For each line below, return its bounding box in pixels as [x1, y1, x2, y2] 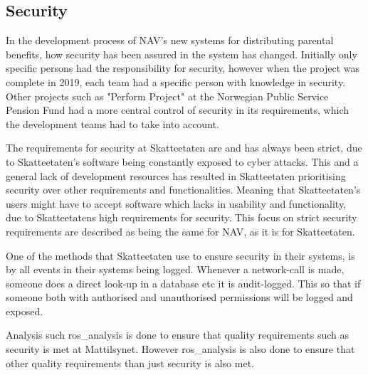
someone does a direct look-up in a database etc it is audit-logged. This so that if [6, 275, 361, 290]
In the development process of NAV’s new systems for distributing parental [6, 33, 334, 48]
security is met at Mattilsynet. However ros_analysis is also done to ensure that [6, 342, 355, 356]
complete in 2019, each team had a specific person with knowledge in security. [6, 74, 346, 89]
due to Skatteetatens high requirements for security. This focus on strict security [6, 210, 357, 225]
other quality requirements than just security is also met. [6, 355, 254, 370]
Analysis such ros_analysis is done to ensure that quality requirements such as [6, 327, 349, 342]
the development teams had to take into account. [6, 116, 219, 131]
